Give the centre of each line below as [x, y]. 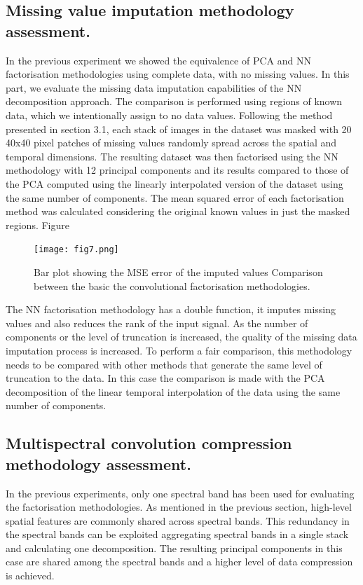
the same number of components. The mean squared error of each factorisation [175, 197]
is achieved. [30, 576]
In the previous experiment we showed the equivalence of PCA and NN [158, 60]
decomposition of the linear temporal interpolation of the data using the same [173, 391]
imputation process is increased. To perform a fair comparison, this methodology [179, 350]
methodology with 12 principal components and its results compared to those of [177, 170]
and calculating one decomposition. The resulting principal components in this [174, 548]
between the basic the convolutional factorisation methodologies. [172, 285]
